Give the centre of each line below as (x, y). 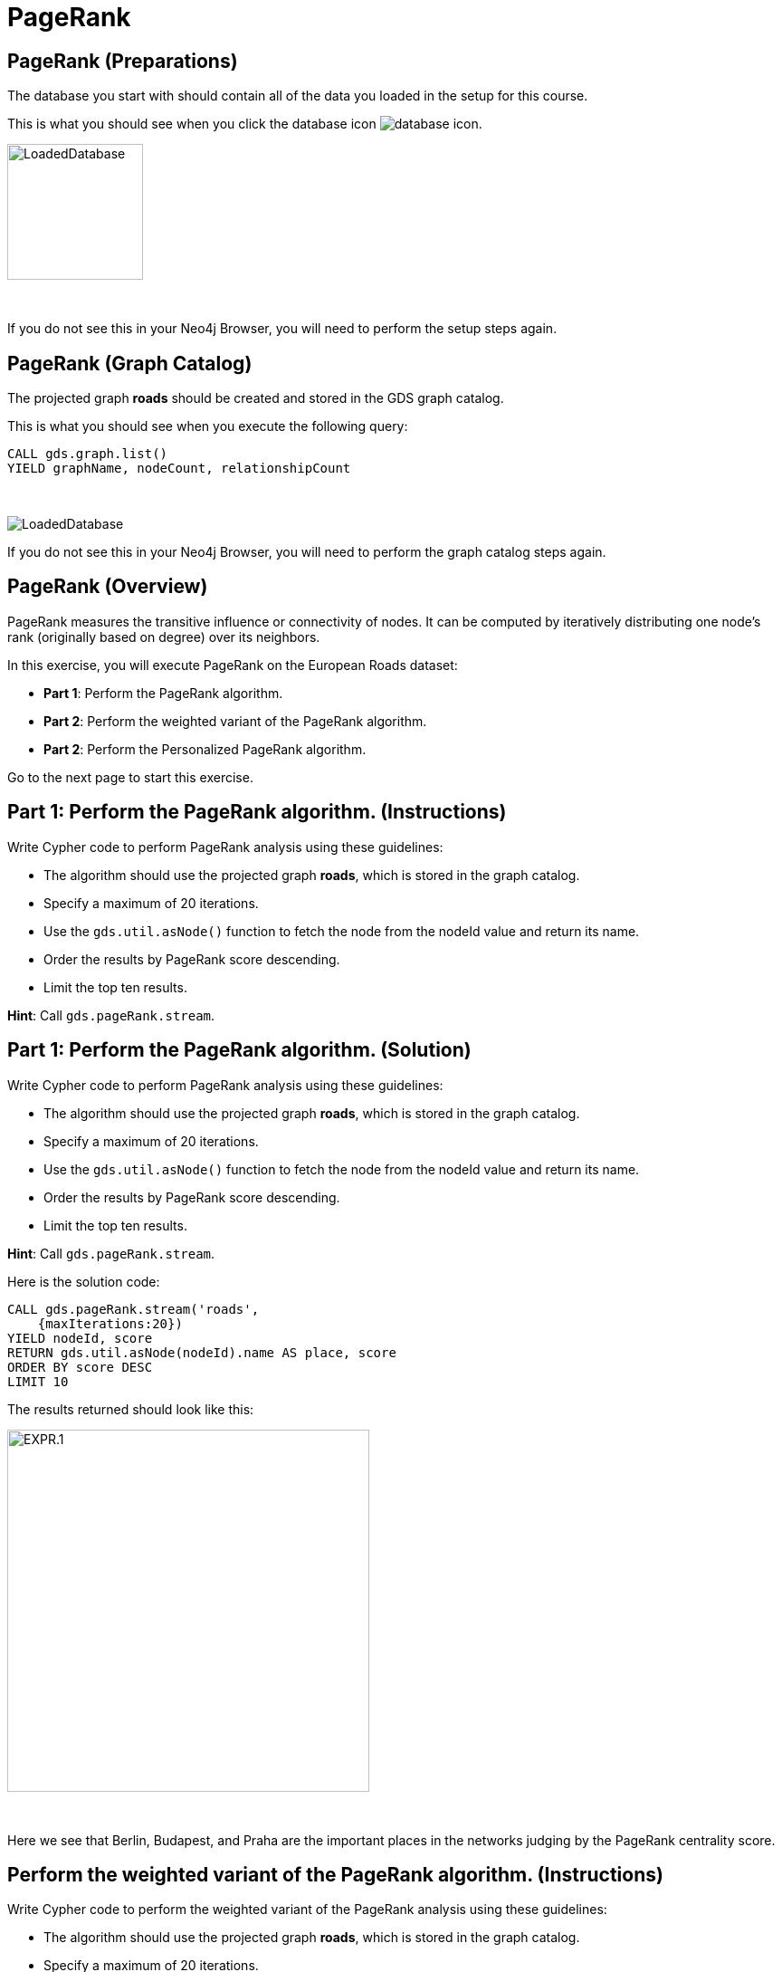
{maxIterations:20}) (110, 1323)
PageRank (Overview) (108, 587)
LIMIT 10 (38, 1381)
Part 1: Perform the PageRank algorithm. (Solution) (239, 1050)
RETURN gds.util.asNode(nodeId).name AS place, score (202, 1352)
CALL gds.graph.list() (88, 454)
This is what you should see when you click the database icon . (245, 124)
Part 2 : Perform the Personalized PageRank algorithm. (205, 749)
